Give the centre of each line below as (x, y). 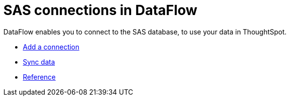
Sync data (39, 62)
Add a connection (51, 47)
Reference (39, 77)
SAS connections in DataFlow (101, 10)
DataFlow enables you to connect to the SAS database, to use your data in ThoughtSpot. (145, 32)
